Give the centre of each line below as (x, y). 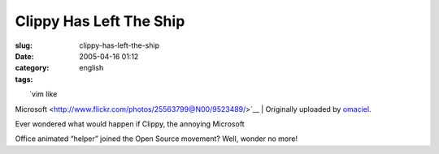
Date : (24, 56)
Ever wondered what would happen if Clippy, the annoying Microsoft (130, 124)
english (91, 68)
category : (32, 68)
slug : (24, 45)
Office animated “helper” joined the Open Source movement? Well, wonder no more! (156, 139)
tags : (24, 79)
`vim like (43, 94)
